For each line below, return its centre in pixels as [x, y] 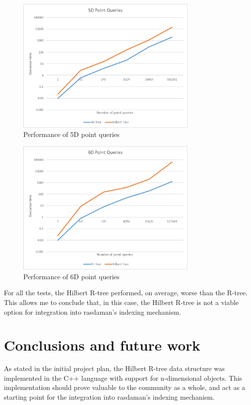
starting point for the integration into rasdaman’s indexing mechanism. [109, 397]
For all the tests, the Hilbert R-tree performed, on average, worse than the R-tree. [126, 293]
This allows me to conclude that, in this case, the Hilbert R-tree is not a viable [121, 302]
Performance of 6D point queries [71, 276]
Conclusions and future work [102, 345]
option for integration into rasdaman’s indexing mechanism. [93, 312]
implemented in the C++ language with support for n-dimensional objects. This [123, 378]
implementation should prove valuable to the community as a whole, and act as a [125, 387]
